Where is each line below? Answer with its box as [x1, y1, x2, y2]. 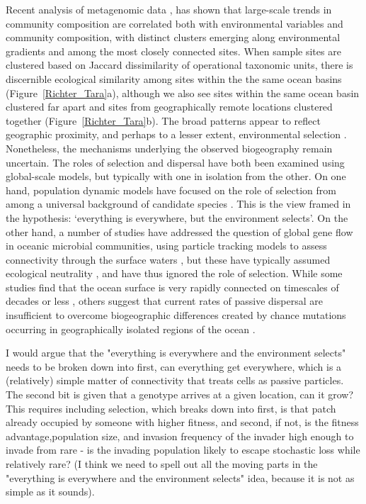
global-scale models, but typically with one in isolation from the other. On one [6, 169, 346, 184]
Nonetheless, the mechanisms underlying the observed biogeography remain [6, 140, 333, 155]
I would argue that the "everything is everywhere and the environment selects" [6, 345, 346, 360]
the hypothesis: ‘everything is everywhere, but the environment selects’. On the [6, 210, 348, 225]
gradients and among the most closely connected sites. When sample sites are [6, 43, 341, 58]
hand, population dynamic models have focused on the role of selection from [6, 182, 336, 197]
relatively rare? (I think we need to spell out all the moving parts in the [6, 457, 318, 471]
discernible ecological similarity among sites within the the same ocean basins [6, 71, 342, 86]
